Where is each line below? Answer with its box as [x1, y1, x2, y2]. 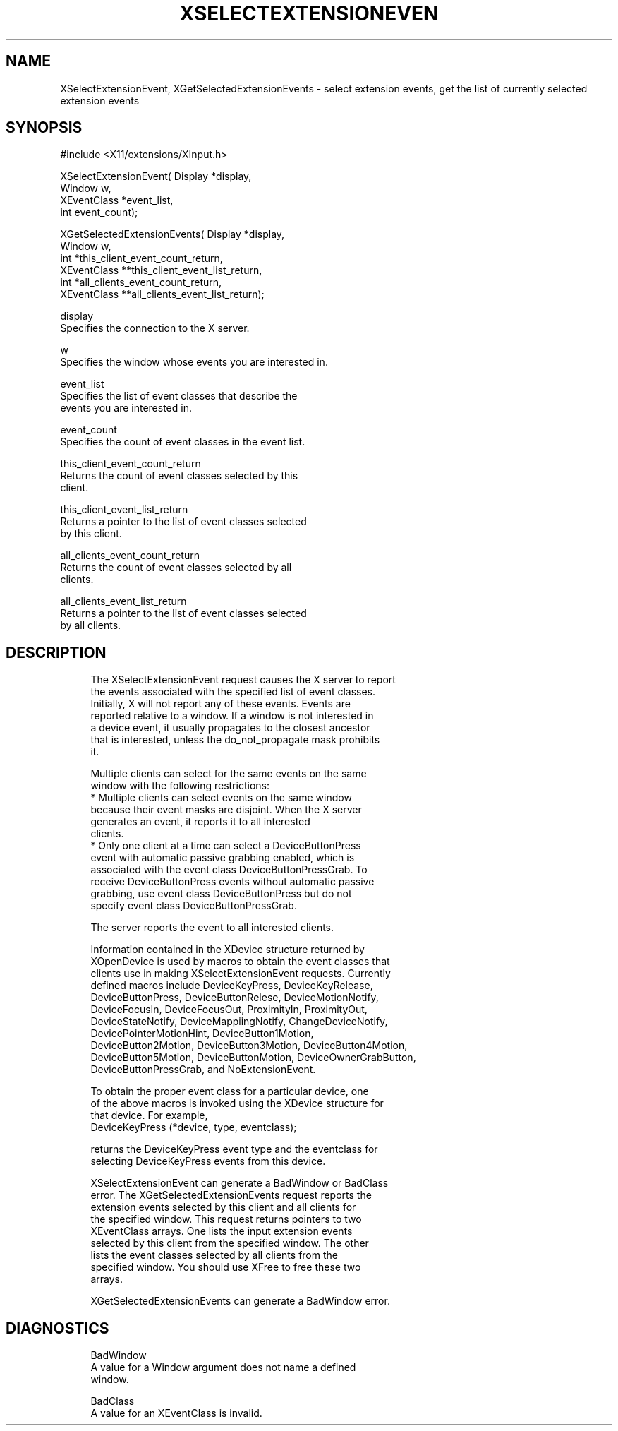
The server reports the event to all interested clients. [90, 921, 334, 934]
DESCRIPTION [6, 643, 107, 661]
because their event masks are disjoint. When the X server [90, 803, 362, 816]
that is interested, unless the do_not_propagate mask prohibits [90, 734, 380, 746]
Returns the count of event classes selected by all [60, 561, 292, 574]
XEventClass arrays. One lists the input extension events [90, 1225, 353, 1238]
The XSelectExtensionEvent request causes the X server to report [90, 673, 396, 686]
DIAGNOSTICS [6, 1319, 109, 1337]
